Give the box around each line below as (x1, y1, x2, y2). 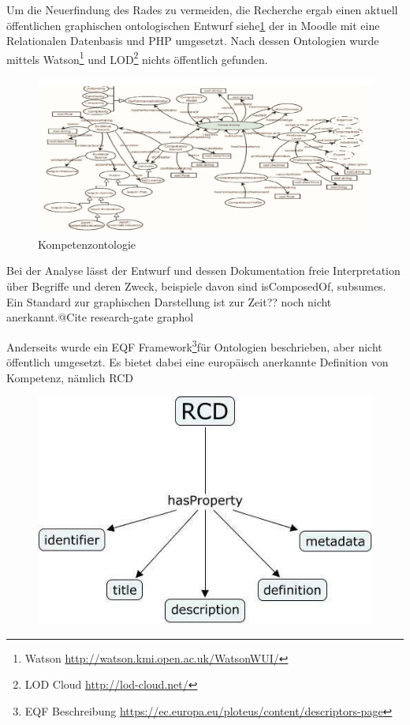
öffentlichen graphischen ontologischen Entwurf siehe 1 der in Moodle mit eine (6, 17, 380, 33)
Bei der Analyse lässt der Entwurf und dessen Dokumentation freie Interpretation (6, 262, 401, 279)
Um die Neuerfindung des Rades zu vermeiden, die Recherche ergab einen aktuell (6, 2, 398, 17)
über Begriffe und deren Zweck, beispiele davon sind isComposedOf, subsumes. (6, 278, 386, 295)
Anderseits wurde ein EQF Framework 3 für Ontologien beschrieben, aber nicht (6, 336, 382, 355)
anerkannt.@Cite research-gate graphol (6, 309, 194, 325)
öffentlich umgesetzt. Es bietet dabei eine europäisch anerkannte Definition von (6, 354, 389, 370)
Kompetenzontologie (38, 235, 136, 252)
